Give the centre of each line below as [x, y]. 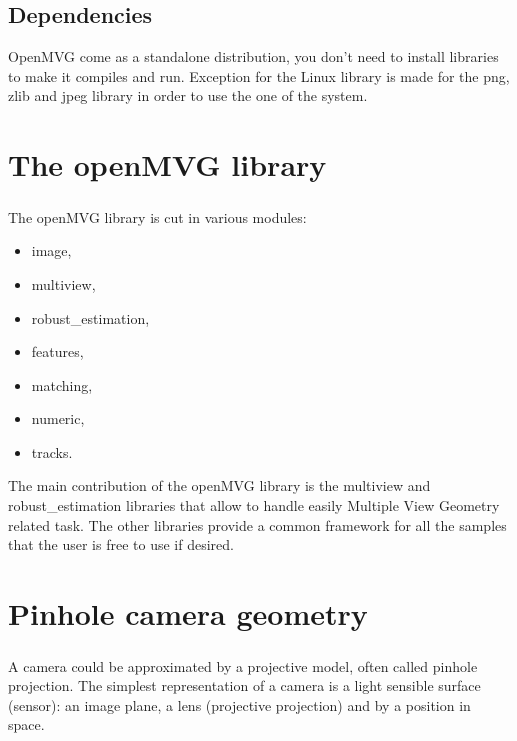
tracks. [52, 451]
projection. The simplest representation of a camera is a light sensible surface [244, 685]
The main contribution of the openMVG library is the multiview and [219, 485]
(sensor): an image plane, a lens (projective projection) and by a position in [239, 704]
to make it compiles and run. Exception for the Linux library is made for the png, [259, 75]
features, [57, 351]
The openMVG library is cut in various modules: [157, 216]
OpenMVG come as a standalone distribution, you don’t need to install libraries [253, 56]
